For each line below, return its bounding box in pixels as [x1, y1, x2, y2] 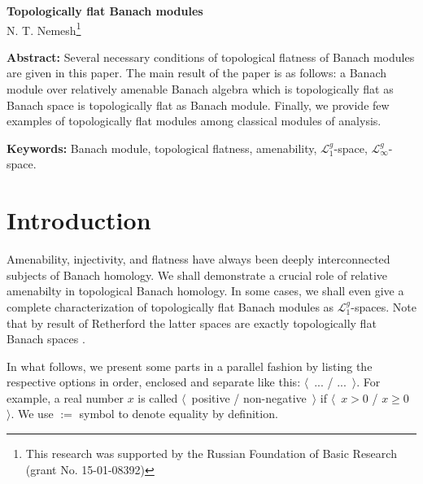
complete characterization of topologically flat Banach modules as [7, 298, 334, 315]
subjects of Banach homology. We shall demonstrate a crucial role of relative [7, 266, 388, 283]
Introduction [7, 203, 151, 237]
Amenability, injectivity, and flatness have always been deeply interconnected [7, 251, 390, 268]
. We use [11, 405, 54, 422]
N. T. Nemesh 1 [7, 19, 81, 38]
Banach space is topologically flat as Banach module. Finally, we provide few [7, 96, 390, 113]
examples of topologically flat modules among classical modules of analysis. [7, 112, 382, 129]
